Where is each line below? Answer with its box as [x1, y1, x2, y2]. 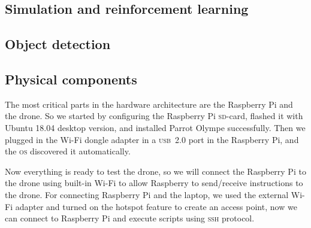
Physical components [5, 69, 137, 88]
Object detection [5, 35, 111, 53]
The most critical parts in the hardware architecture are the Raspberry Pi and [5, 98, 293, 110]
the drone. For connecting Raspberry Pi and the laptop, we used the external [5, 188, 289, 200]
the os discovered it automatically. [5, 145, 131, 157]
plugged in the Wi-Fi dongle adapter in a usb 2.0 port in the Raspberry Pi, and [5, 133, 299, 145]
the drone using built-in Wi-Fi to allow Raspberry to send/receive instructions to [5, 177, 303, 189]
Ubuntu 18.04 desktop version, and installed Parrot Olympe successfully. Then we [5, 121, 306, 133]
